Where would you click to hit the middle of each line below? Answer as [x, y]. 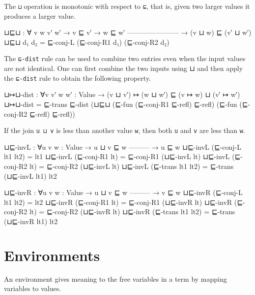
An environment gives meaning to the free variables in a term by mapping [115, 279]
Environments [52, 255]
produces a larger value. [40, 16]
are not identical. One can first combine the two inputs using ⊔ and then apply [124, 68]
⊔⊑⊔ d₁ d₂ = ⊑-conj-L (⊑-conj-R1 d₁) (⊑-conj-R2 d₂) [87, 42]
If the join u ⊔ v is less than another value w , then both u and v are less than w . [125, 130]
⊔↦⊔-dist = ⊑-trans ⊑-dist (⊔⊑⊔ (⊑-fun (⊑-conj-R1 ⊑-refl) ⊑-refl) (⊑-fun [121, 104]
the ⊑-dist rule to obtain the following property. [77, 78]
